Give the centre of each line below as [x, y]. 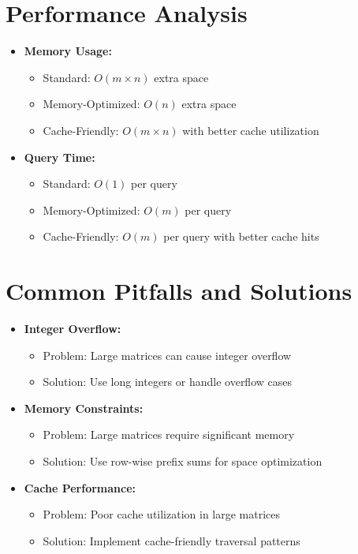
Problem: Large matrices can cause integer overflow [167, 355]
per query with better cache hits [241, 236]
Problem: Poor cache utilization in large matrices [162, 514]
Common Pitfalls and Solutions [179, 291]
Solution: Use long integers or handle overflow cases [167, 382]
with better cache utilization [251, 130]
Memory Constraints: [84, 408]
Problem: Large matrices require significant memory [169, 434]
